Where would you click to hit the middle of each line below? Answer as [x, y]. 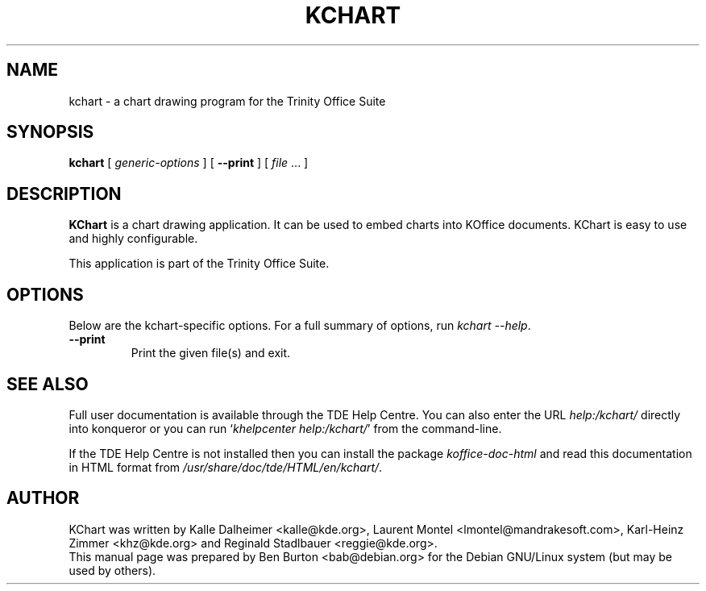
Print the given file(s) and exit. [211, 353]
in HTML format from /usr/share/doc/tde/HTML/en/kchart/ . [226, 467]
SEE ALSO [48, 384]
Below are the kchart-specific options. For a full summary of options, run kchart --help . [300, 326]
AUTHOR [43, 498]
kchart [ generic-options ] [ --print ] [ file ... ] [189, 163]
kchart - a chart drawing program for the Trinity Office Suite [227, 101]
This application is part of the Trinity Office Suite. [199, 264]
